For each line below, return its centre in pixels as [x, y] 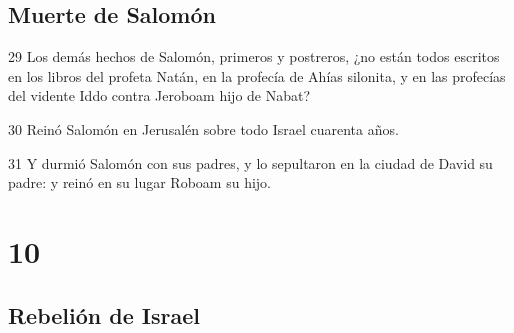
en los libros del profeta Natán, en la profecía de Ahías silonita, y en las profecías [257, 75]
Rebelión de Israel [104, 314]
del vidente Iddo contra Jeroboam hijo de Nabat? [159, 95]
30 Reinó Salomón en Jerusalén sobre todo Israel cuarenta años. [203, 128]
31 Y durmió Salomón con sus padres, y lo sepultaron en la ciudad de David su [250, 162]
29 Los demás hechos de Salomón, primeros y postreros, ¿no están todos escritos [254, 56]
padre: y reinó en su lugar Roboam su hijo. [139, 182]
